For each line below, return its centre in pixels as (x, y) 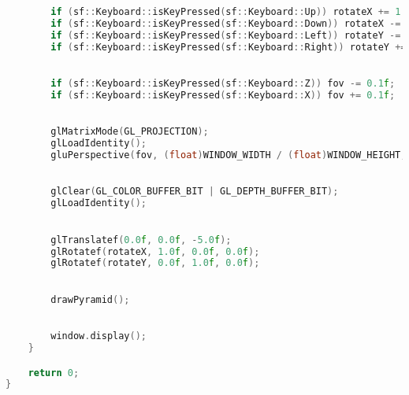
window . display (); (99, 336)
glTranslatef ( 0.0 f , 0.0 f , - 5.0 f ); (141, 240)
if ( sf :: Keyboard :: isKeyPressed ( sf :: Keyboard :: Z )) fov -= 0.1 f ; (223, 83)
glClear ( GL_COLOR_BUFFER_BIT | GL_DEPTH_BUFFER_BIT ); (195, 192)
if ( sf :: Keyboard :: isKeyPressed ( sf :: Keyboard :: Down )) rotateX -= (226, 23)
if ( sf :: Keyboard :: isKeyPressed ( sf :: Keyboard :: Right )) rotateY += (229, 47)
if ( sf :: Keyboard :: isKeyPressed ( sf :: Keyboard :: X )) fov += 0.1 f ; (223, 95)
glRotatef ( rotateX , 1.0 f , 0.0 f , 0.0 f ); (155, 251)
